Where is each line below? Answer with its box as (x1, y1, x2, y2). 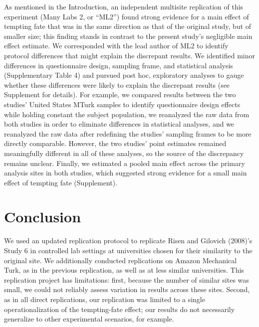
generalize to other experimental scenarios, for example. (4, 314, 174, 324)
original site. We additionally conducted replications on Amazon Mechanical (4, 255, 237, 265)
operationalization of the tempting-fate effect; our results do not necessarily (4, 304, 235, 314)
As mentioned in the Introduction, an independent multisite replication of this (4, 1, 244, 11)
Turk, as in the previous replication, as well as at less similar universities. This (4, 265, 244, 275)
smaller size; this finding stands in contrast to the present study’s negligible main (4, 30, 253, 41)
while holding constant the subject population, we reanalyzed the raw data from (4, 109, 250, 119)
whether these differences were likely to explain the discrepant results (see (4, 79, 230, 90)
